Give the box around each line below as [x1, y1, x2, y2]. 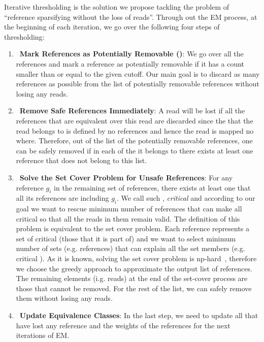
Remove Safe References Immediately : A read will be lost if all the [19, 105, 245, 116]
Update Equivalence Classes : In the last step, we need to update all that [19, 310, 258, 321]
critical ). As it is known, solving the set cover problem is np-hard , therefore [16, 253, 257, 264]
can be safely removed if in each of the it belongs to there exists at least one [16, 145, 253, 156]
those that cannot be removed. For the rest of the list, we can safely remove [16, 283, 252, 293]
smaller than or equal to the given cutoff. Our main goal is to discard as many [16, 68, 260, 79]
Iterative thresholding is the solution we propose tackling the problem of [4, 2, 229, 12]
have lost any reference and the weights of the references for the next [16, 320, 230, 330]
